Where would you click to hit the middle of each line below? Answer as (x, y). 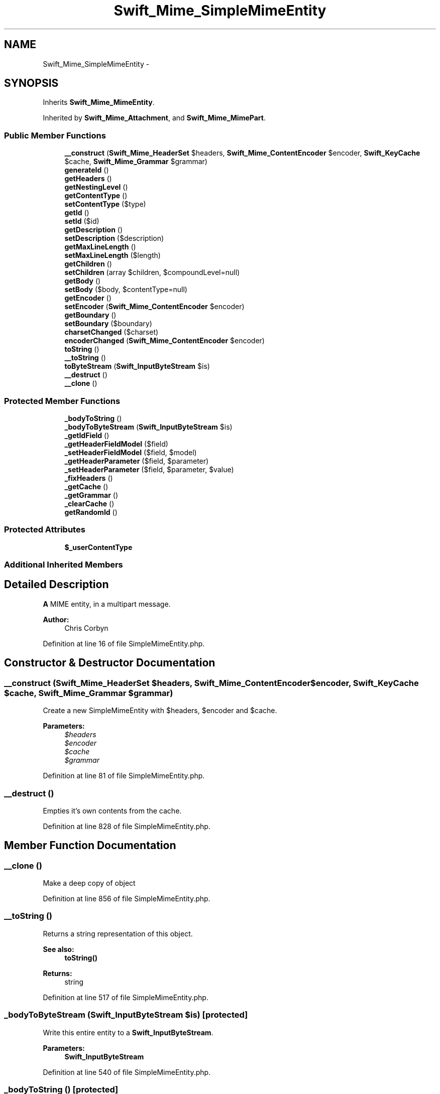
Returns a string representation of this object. (118, 933)
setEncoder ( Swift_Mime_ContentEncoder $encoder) (154, 307)
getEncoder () (88, 298)
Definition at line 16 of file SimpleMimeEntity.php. (124, 643)
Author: (56, 619)
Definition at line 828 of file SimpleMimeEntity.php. (127, 826)
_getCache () (86, 486)
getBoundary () (90, 315)
